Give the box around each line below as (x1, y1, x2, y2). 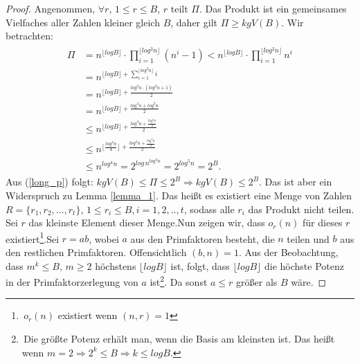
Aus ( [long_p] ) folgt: (6, 174, 93, 189)
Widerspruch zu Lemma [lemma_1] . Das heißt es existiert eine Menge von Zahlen (6, 188, 352, 202)
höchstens (95, 258, 136, 273)
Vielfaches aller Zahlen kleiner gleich (6, 15, 160, 29)
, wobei (89, 231, 119, 246)
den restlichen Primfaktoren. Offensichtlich (6, 245, 187, 259)
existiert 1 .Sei (6, 229, 60, 246)
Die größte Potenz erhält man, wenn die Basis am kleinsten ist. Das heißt (24, 331, 335, 346)
